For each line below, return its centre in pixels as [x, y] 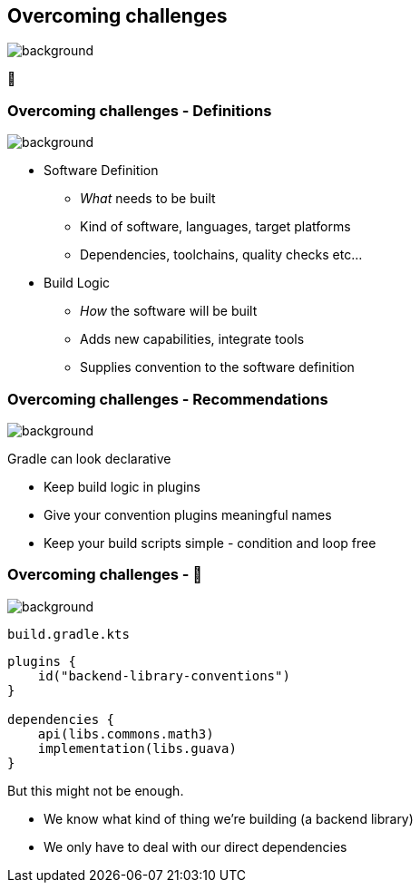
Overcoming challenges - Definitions [140, 110]
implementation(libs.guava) [137, 748]
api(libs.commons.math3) [126, 734]
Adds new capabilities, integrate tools [192, 339]
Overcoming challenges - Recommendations [168, 399]
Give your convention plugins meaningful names [188, 514]
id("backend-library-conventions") [164, 675]
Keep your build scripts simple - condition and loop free [210, 543]
